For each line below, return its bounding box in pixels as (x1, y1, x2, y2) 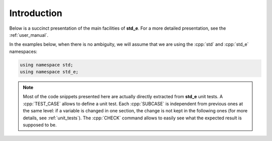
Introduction (9, 8, 62, 19)
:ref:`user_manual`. (9, 32, 49, 38)
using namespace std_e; (20, 69, 79, 75)
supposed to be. (23, 122, 57, 128)
